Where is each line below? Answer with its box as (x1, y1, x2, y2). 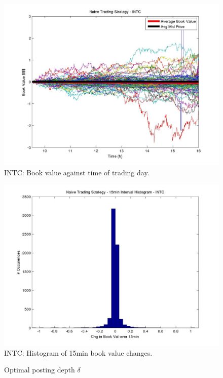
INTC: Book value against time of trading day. (4, 167, 150, 177)
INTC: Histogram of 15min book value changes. (4, 347, 153, 358)
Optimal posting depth (4, 364, 75, 375)
